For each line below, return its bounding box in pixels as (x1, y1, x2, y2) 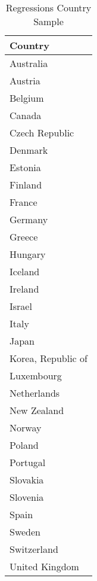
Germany (10, 212, 48, 226)
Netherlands (10, 386, 60, 400)
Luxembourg (10, 369, 62, 382)
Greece (10, 230, 38, 244)
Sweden (10, 525, 41, 539)
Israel (10, 299, 32, 313)
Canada (10, 108, 42, 122)
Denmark (10, 143, 48, 157)
